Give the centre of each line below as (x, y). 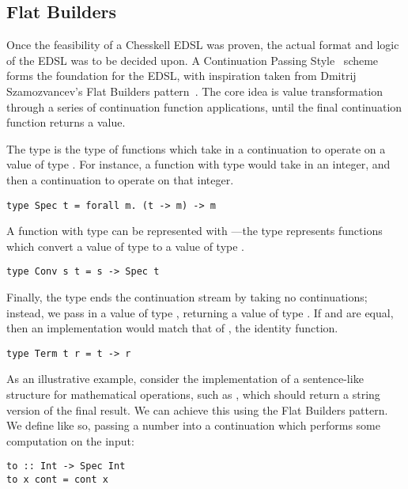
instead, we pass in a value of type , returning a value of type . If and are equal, (200, 312)
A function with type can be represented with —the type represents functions (195, 231)
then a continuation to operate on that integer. (120, 179)
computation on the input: (70, 440)
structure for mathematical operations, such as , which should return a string (193, 394)
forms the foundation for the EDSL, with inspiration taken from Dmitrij (181, 76)
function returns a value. (66, 122)
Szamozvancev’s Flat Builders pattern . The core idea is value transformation (195, 91)
